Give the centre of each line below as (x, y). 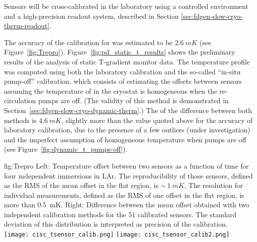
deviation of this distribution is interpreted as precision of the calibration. (116, 224)
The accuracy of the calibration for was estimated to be (88, 42)
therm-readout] (27, 26)
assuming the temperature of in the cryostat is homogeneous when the (111, 91)
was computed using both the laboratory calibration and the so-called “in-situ (122, 71)
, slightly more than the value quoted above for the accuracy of (157, 120)
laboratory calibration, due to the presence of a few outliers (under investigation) (127, 130)
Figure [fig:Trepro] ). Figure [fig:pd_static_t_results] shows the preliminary (120, 52)
